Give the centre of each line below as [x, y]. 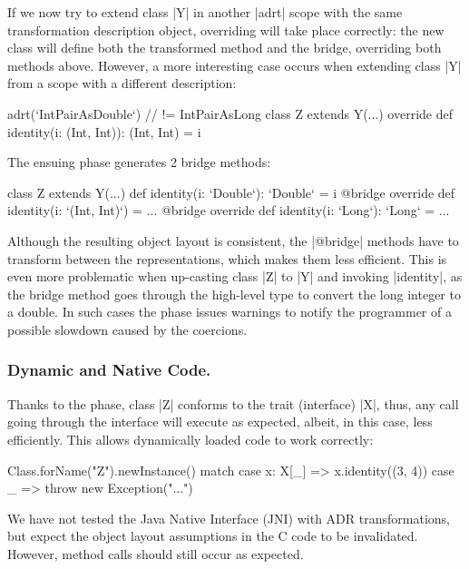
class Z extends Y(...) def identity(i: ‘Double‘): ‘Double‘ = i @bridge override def [231, 192]
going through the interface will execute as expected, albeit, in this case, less [220, 422]
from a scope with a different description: [122, 83]
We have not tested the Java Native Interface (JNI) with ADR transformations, [229, 518]
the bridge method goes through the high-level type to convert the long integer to [234, 294]
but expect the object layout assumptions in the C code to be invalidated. [213, 536]
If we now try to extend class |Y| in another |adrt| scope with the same [205, 12]
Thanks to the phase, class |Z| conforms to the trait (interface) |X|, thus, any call [233, 403]
